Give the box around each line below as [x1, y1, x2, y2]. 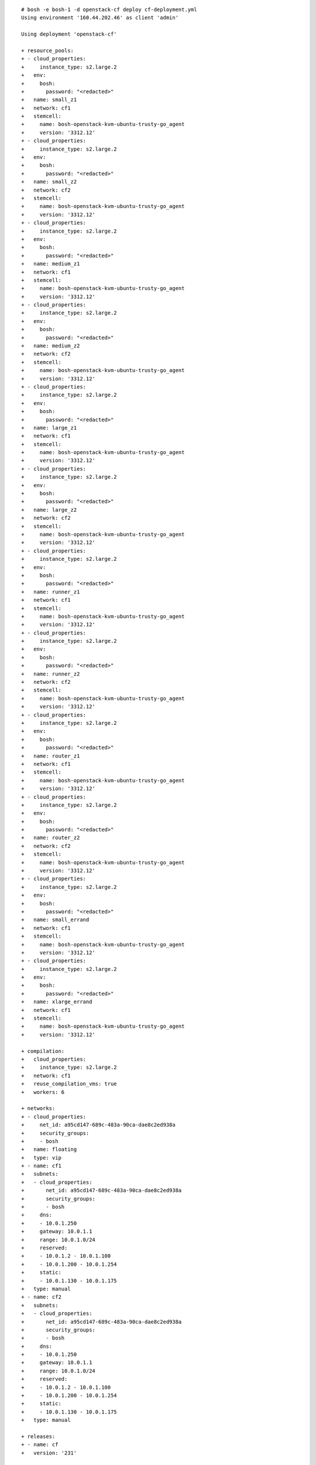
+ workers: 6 [21, 1089, 65, 1095]
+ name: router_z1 [21, 752, 80, 759]
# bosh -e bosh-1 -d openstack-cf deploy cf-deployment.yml [21, 6, 197, 13]
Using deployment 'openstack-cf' [21, 31, 117, 38]
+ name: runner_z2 [21, 670, 80, 677]
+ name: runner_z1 [21, 588, 80, 595]
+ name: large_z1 [21, 424, 77, 431]
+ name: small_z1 [21, 97, 77, 103]
